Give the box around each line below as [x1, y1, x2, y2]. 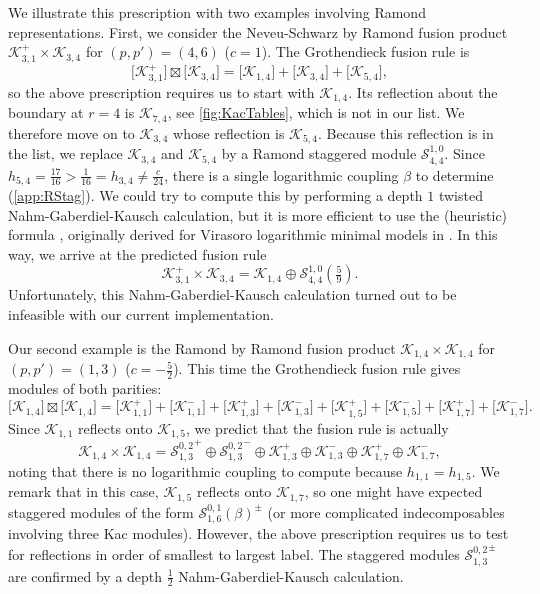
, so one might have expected [304, 481, 483, 502]
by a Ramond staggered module [221, 143, 417, 164]
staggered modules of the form [8, 501, 194, 522]
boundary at [8, 102, 84, 123]
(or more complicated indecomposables [267, 501, 505, 522]
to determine [415, 164, 494, 185]
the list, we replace [8, 143, 123, 164]
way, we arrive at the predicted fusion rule [8, 243, 267, 264]
